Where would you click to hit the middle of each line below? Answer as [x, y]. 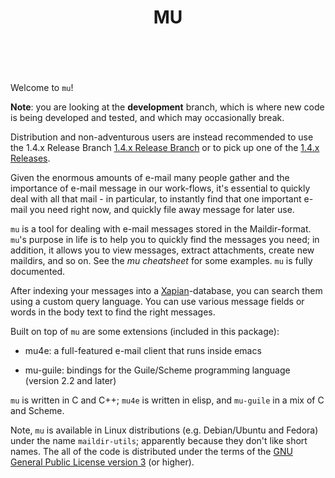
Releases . [30, 158]
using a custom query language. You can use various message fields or [157, 302]
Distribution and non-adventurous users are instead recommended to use [162, 137]
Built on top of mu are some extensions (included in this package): [145, 332]
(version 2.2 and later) [70, 381]
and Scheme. [37, 411]
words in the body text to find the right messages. [113, 312]
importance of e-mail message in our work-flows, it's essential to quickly [160, 188]
